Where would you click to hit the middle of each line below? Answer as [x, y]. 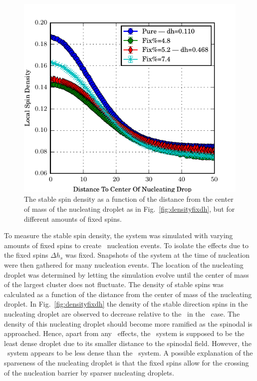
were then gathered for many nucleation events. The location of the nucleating [124, 265]
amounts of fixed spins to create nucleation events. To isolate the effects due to [127, 245]
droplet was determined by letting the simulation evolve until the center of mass [127, 274]
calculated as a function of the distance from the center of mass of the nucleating [128, 294]
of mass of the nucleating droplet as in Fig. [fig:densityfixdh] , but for [129, 209]
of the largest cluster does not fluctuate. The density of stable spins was [114, 284]
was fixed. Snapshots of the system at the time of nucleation [157, 255]
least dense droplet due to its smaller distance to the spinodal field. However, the [128, 343]
